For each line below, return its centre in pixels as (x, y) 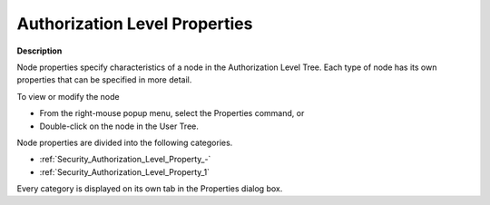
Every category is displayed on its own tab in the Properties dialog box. (150, 189)
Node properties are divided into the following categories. (125, 142)
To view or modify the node (68, 96)
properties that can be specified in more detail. (104, 80)
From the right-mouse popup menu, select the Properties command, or (172, 113)
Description (39, 51)
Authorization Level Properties (135, 24)
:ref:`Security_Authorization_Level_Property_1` (125, 171)
